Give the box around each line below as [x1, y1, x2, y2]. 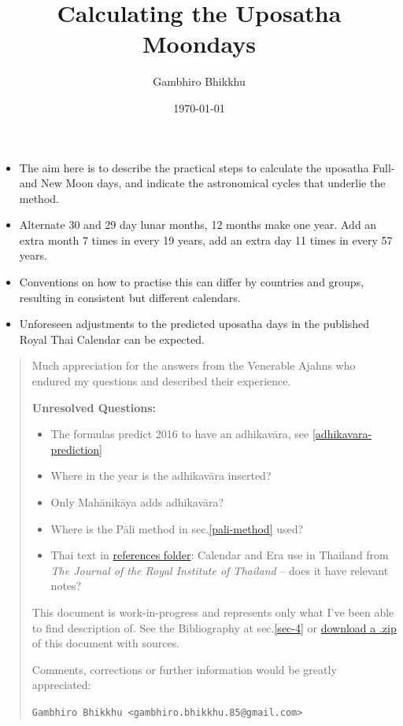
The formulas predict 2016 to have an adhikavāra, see [50, 426, 309, 442]
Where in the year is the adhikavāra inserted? [50, 467, 272, 484]
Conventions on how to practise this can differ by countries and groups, [19, 274, 364, 290]
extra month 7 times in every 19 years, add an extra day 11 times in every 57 [19, 231, 393, 248]
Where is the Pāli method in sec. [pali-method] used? [50, 520, 304, 536]
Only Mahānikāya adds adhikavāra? [50, 494, 224, 510]
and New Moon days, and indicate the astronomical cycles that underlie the [19, 175, 386, 191]
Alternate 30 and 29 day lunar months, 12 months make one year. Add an [19, 216, 377, 233]
